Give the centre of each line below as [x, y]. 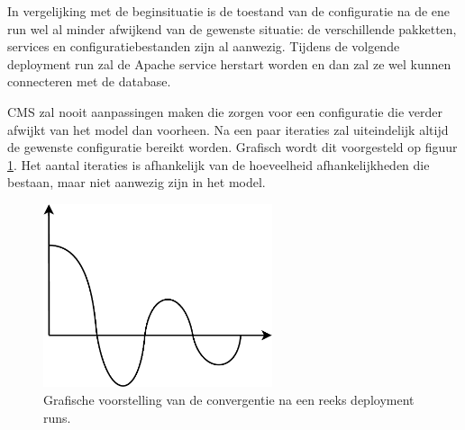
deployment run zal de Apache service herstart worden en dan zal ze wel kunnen [229, 63]
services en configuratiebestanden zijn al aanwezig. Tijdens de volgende [204, 46]
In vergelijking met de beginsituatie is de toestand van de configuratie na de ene [229, 11]
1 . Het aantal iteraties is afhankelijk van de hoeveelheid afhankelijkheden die [219, 164]
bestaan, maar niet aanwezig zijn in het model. [137, 182]
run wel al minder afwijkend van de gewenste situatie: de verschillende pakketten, [232, 28]
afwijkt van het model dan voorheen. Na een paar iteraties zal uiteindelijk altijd [228, 129]
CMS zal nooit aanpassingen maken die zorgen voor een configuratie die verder [225, 111]
